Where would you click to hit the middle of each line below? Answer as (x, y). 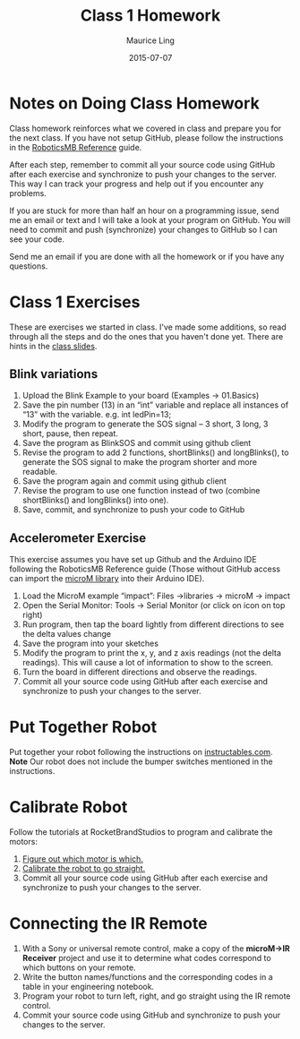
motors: (24, 842)
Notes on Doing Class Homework (134, 103)
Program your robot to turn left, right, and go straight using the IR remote (156, 996)
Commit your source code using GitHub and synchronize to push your (151, 1015)
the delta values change (67, 634)
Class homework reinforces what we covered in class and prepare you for (146, 128)
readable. (40, 472)
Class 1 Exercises (75, 302)
